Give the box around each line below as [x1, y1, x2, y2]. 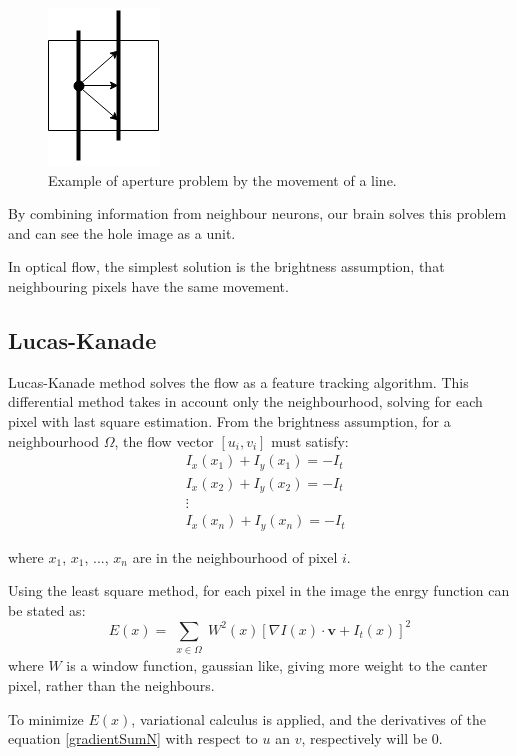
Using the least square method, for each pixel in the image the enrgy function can [8, 580, 510, 601]
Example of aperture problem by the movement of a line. [48, 169, 397, 190]
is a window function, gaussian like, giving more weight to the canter [66, 655, 488, 676]
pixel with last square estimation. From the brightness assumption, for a [8, 410, 451, 431]
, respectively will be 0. [301, 728, 443, 749]
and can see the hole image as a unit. [8, 222, 236, 243]
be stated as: [8, 599, 86, 620]
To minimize [8, 708, 84, 729]
